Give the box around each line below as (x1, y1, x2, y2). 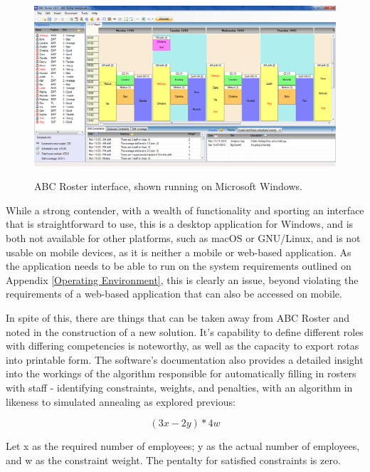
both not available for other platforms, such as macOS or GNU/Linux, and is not (6, 231, 361, 246)
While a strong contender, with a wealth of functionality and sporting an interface (6, 202, 364, 217)
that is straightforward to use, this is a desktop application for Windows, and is (6, 216, 354, 231)
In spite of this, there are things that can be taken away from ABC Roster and (6, 310, 350, 325)
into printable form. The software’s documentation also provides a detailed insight (6, 352, 364, 367)
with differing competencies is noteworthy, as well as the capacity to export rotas (6, 338, 359, 353)
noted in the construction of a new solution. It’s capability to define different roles (6, 324, 364, 339)
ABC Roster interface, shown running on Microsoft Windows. (34, 179, 302, 194)
